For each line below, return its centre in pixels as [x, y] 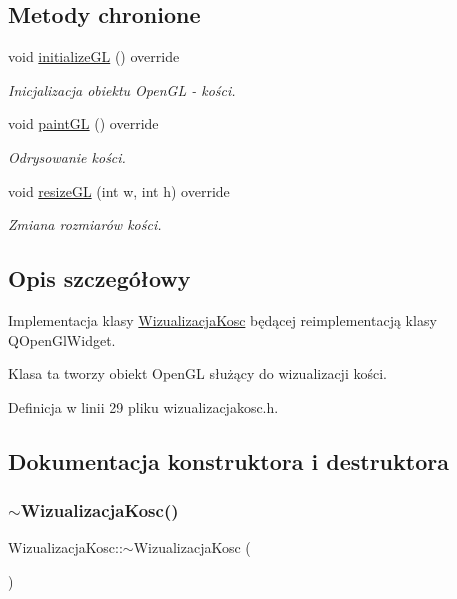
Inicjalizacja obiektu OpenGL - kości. [122, 89]
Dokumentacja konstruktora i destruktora [228, 460]
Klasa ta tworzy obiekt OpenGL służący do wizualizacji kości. [197, 373]
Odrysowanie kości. [67, 156]
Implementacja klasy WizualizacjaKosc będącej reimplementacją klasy [222, 319]
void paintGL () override [83, 123]
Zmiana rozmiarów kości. [85, 224]
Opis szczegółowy [99, 278]
